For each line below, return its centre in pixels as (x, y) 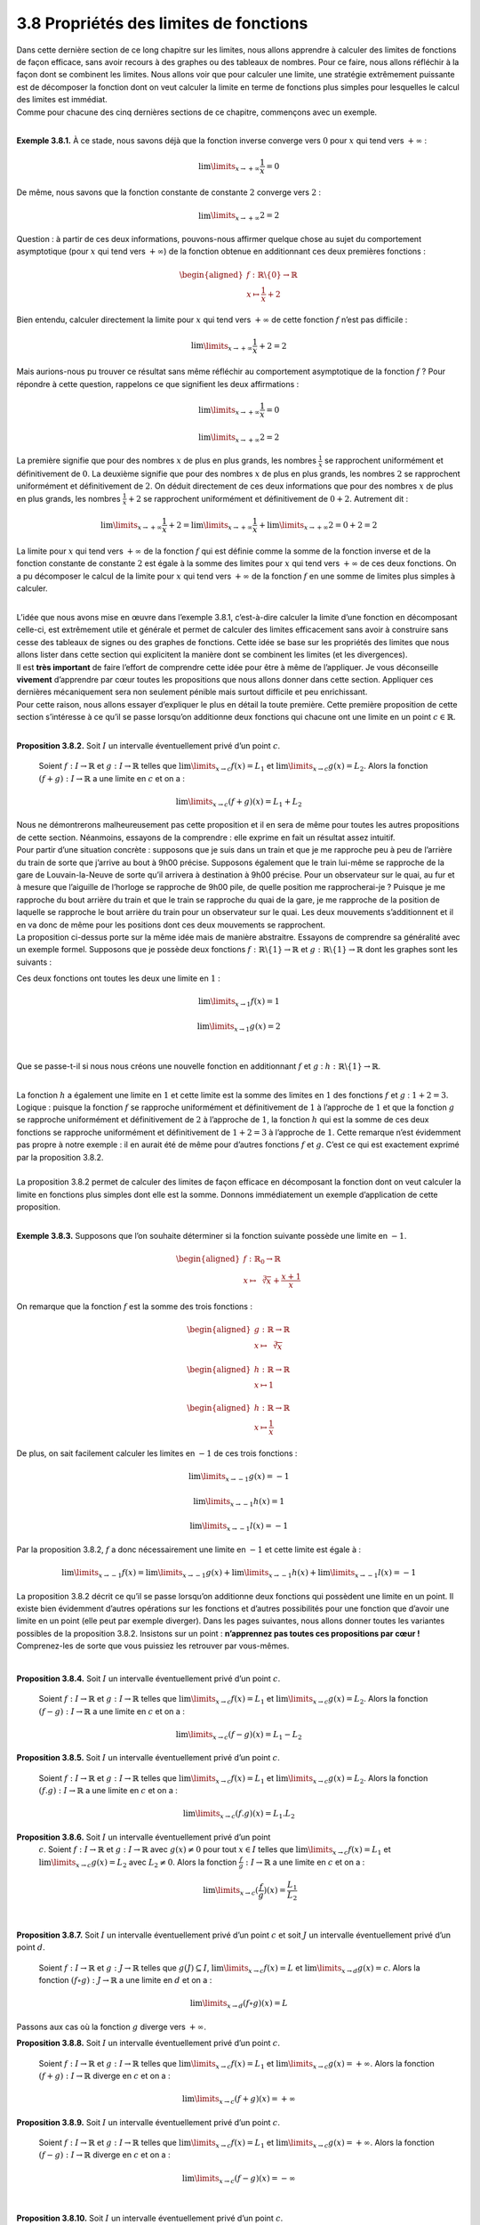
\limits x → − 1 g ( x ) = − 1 (245, 1477)
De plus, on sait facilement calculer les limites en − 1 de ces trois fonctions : (157, 1453)
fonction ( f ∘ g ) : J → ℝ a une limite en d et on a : (125, 1980)
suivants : (34, 962)
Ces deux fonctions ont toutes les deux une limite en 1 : (119, 978)
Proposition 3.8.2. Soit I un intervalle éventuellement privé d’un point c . (148, 745)
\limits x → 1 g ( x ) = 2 (245, 1027)
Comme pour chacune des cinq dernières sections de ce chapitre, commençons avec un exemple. (197, 112)
